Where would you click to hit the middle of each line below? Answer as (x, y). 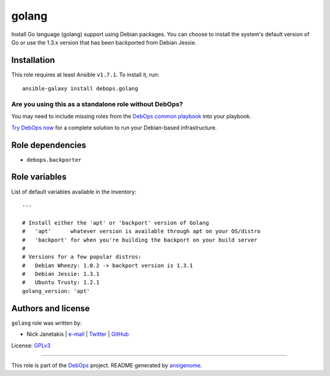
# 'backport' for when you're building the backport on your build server (140, 240)
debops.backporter (54, 160)
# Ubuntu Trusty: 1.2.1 (61, 283)
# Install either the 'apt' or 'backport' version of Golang (116, 222)
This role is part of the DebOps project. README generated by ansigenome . (107, 365)
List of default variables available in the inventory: (74, 192)
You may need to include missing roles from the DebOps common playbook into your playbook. (131, 117)
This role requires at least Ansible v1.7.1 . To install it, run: (85, 74)
